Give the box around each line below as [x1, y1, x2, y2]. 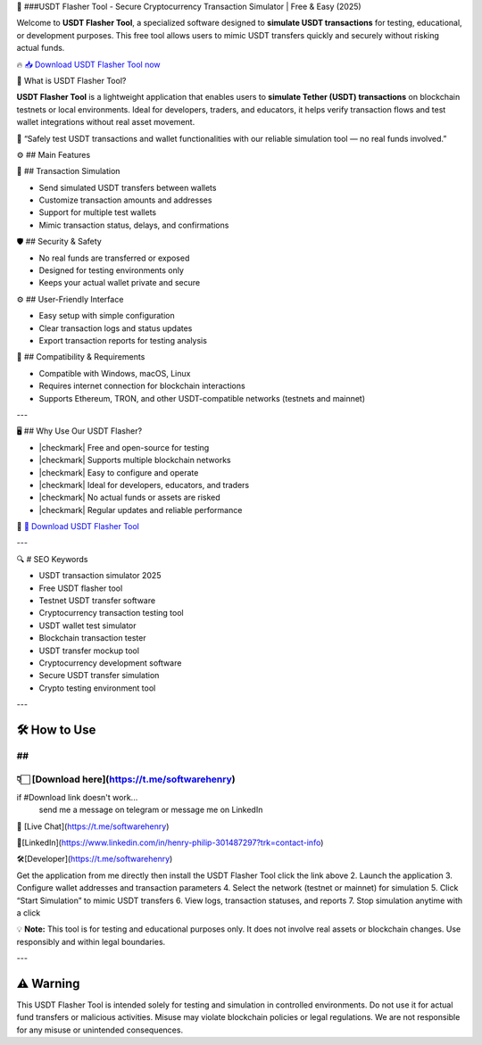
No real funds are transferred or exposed [38, 253, 190, 263]
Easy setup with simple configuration [38, 311, 176, 321]
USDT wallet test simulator [38, 620, 137, 631]
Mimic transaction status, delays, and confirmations [38, 220, 229, 230]
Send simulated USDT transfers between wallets [38, 182, 217, 193]
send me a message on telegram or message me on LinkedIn [38, 804, 263, 816]
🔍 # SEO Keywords [16, 553, 88, 564]
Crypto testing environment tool [38, 683, 156, 693]
